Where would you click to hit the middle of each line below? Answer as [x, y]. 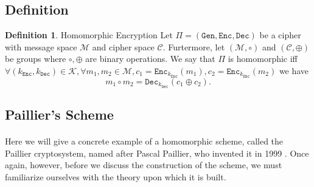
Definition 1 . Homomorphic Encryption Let [89, 35]
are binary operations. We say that [150, 59]
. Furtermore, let [194, 46]
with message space [41, 46]
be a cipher [280, 35]
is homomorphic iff [263, 59]
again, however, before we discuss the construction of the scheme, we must [144, 165]
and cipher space [123, 46]
